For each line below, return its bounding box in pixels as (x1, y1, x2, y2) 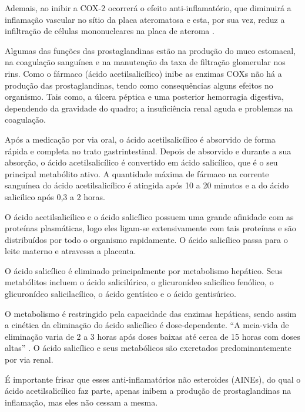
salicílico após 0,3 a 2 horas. (5, 190, 105, 202)
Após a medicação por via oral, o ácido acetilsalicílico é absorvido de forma (5, 133, 276, 145)
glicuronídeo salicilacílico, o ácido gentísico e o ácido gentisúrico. (5, 288, 236, 300)
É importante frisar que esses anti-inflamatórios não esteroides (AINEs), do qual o (5, 373, 301, 385)
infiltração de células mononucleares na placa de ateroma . (5, 25, 214, 37)
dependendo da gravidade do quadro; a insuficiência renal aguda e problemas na (5, 102, 293, 114)
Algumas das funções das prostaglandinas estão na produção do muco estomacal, (5, 44, 296, 56)
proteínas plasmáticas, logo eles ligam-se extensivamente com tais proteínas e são (5, 222, 296, 234)
